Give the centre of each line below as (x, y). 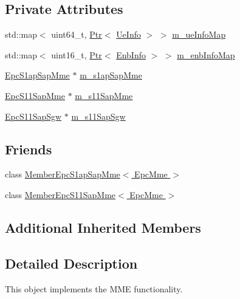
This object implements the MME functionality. (94, 288)
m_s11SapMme (104, 95)
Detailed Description (71, 263)
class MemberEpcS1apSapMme (63, 174)
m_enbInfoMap (206, 54)
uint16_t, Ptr (77, 54)
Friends (29, 149)
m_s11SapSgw (98, 116)
